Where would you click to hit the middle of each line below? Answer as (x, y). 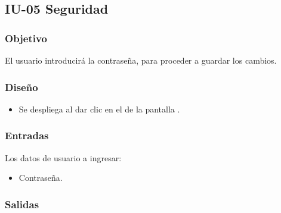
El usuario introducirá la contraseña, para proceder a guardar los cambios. (141, 60)
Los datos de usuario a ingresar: (63, 157)
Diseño (21, 87)
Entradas (27, 135)
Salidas (22, 204)
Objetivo (26, 38)
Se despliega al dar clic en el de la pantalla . (99, 109)
